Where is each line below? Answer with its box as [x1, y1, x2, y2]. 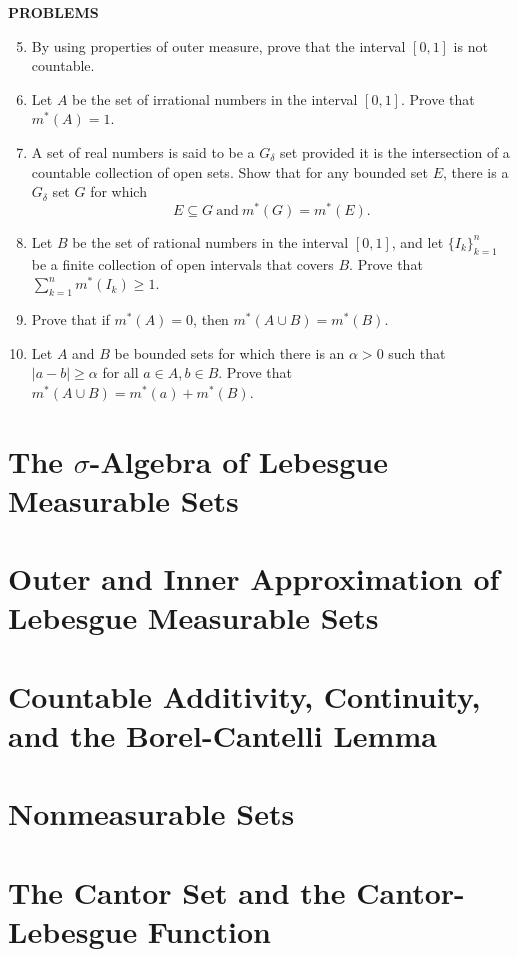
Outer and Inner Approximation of [8, 558, 500, 599]
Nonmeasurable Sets [8, 793, 295, 834]
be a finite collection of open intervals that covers [31, 253, 334, 274]
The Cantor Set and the [8, 871, 346, 912]
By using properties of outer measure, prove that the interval [31, 35, 406, 56]
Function [147, 910, 271, 951]
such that [388, 342, 446, 363]
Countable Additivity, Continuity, [8, 675, 481, 716]
